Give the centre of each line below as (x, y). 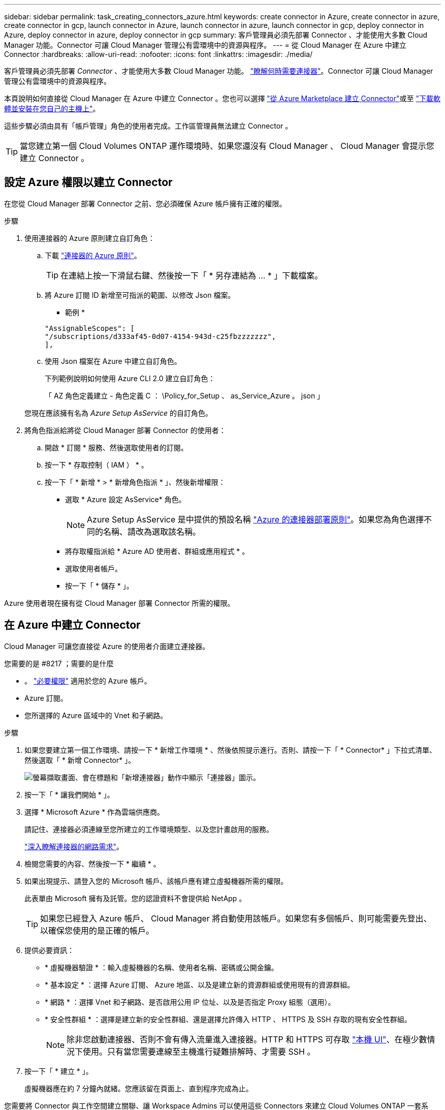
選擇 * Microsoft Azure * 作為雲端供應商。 (94, 812)
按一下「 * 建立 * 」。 (59, 1071)
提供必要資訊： (49, 950)
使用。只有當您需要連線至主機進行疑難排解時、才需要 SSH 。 (199, 1051)
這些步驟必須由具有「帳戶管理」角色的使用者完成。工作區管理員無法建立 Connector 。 (148, 126)
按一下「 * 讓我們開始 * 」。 (69, 794)
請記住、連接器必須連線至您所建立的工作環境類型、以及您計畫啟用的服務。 (149, 829)
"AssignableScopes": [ (90, 328)
